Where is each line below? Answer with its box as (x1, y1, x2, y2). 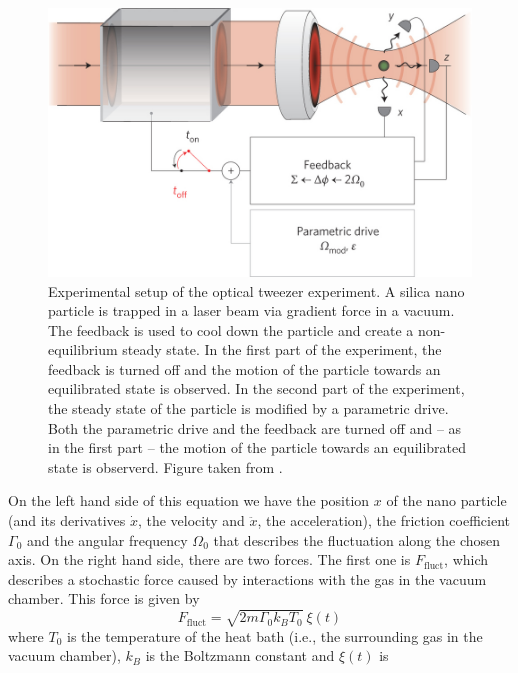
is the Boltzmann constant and (145, 645, 335, 666)
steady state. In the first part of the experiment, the (122, 339, 442, 360)
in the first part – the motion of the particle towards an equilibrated (48, 437, 467, 458)
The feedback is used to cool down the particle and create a (48, 319, 414, 340)
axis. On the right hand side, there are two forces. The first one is (8, 549, 411, 570)
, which (444, 549, 489, 570)
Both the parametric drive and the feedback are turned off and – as (48, 417, 462, 438)
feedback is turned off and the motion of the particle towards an (48, 358, 441, 379)
